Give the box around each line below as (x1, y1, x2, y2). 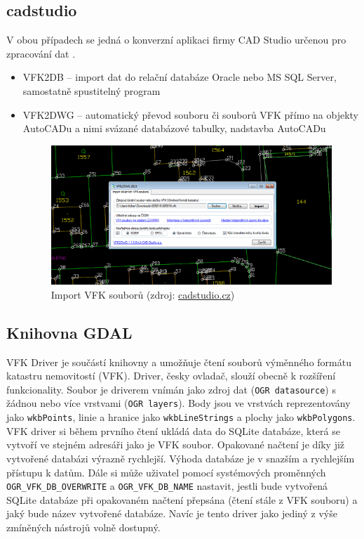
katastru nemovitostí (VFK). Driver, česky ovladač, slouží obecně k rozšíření (6, 368, 336, 383)
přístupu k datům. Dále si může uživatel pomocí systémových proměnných (6, 465, 326, 479)
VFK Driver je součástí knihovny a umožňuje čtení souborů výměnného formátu (6, 354, 351, 369)
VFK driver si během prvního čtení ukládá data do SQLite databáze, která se (6, 423, 340, 438)
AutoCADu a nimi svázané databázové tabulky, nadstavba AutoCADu (22, 121, 326, 136)
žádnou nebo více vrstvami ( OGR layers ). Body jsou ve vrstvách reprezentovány (6, 396, 351, 410)
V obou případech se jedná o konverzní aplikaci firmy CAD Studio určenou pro (6, 32, 346, 47)
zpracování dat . (6, 46, 76, 60)
